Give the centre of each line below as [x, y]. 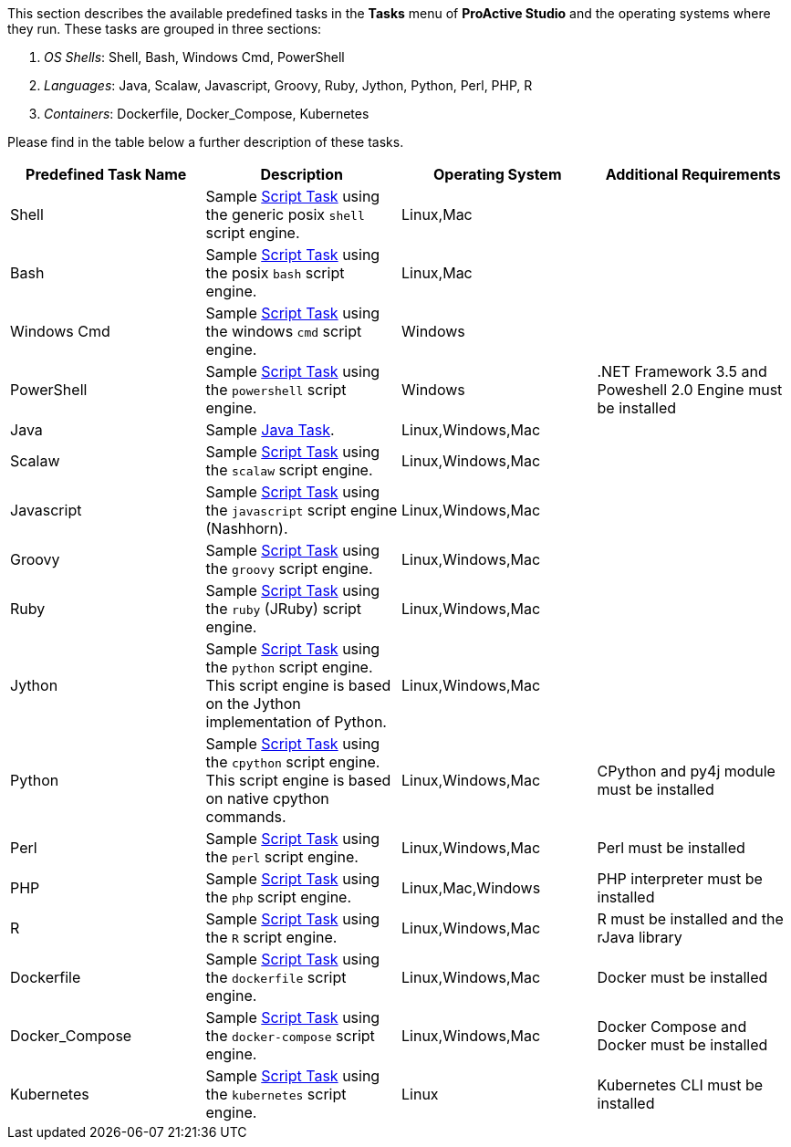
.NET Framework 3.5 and [682, 371]
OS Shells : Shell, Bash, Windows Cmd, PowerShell [194, 57]
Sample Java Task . [270, 430]
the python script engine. [289, 667]
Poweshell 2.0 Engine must [690, 390]
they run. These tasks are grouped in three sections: [165, 29]
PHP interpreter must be [680, 879]
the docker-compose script [290, 1036]
